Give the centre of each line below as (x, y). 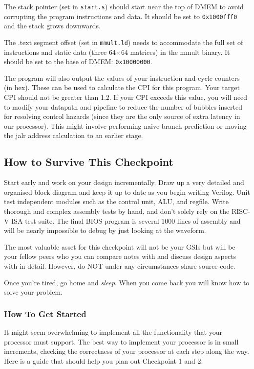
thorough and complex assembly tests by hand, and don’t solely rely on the (117, 211)
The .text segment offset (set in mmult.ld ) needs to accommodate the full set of (124, 42)
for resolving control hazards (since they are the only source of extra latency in (122, 116)
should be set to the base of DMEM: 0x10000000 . (78, 61)
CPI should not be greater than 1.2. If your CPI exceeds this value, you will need (126, 97)
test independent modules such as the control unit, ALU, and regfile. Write (116, 201)
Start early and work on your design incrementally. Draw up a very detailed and (124, 182)
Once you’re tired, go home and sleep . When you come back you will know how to (127, 282)
